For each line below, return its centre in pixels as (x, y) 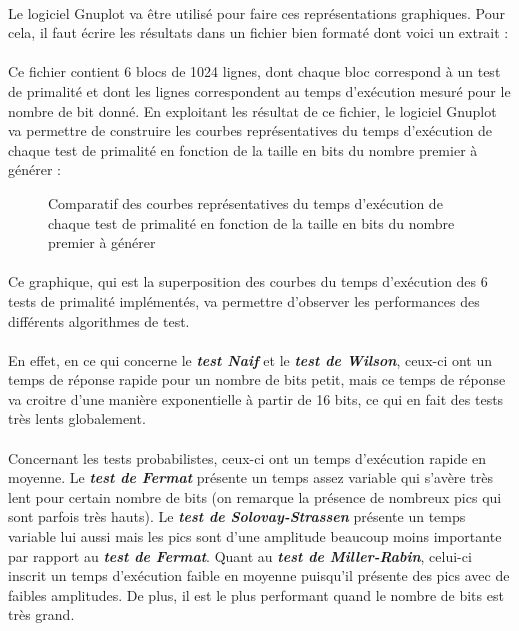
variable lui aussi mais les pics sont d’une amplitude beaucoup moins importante (255, 536)
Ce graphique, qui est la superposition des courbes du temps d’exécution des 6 (248, 281)
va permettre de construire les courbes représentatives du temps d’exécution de (250, 130)
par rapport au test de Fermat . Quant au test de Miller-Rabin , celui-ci (240, 555)
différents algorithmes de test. (99, 320)
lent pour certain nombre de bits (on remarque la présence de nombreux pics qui (255, 496)
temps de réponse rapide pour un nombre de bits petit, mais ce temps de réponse (257, 379)
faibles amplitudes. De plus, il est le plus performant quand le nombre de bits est (256, 594)
